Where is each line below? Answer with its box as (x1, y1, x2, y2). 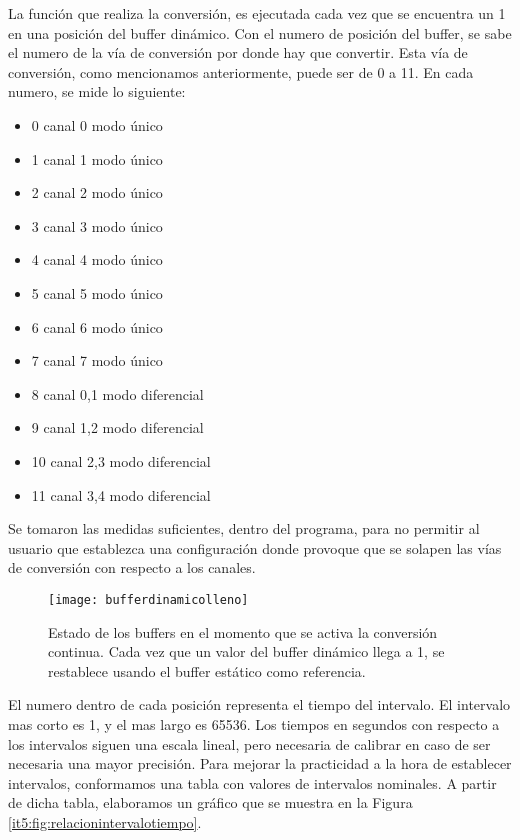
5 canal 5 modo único (31, 282, 163, 303)
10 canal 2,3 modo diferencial (31, 450, 211, 471)
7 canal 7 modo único (31, 350, 163, 371)
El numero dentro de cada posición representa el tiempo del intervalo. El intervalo (8, 694, 511, 715)
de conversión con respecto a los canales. (8, 557, 256, 578)
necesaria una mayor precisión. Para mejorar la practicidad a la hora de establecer (8, 753, 512, 774)
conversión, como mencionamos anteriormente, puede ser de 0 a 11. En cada (8, 61, 474, 82)
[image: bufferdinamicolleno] (48, 592, 249, 607)
